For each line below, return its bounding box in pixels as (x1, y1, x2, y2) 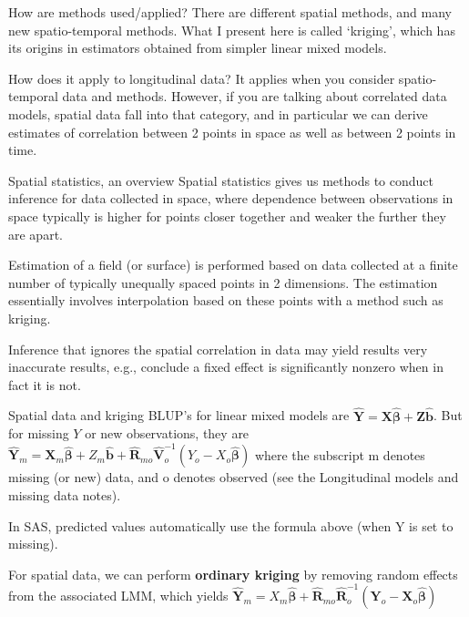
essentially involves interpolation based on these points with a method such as (8, 291, 444, 310)
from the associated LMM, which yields (8, 586, 229, 605)
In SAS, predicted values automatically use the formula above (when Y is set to (8, 516, 454, 535)
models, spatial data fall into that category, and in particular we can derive (8, 104, 428, 123)
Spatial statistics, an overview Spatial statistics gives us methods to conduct (8, 170, 433, 190)
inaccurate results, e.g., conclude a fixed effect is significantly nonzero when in (8, 357, 444, 376)
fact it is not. (8, 375, 81, 394)
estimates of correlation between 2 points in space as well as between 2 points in (8, 122, 456, 141)
